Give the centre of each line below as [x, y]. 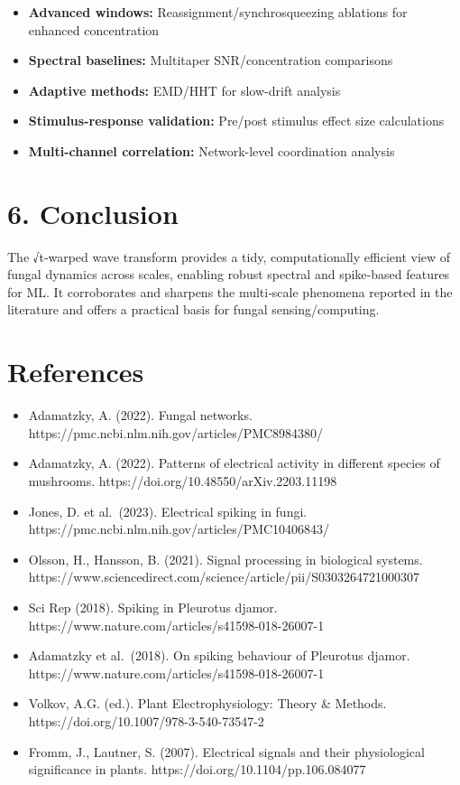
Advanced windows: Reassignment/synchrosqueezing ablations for [218, 12]
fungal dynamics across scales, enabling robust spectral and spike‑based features [229, 274]
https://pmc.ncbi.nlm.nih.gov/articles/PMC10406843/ [179, 529]
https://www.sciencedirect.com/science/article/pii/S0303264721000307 [224, 577]
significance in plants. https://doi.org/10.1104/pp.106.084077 [197, 769]
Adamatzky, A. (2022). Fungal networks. [140, 415]
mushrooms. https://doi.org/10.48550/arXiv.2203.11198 [183, 480]
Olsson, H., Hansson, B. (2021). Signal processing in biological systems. [225, 559]
